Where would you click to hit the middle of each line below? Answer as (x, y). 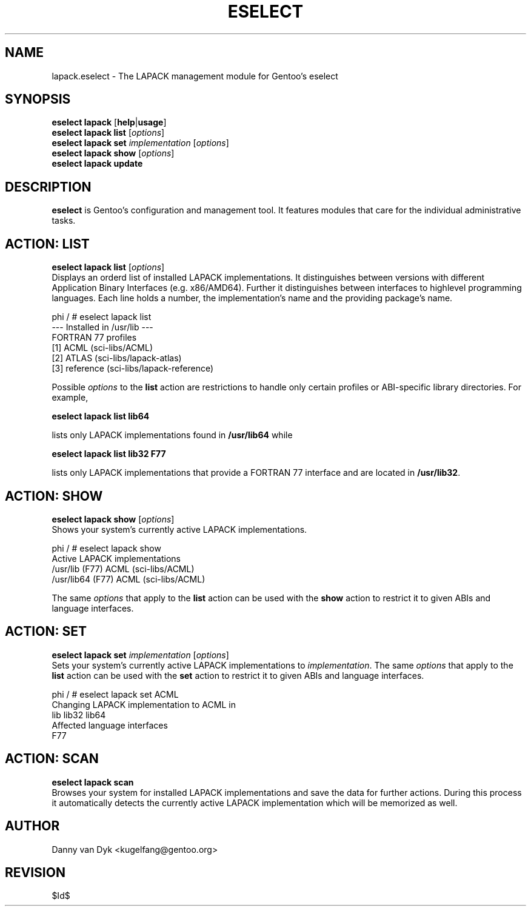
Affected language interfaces (110, 725)
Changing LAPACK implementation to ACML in (144, 704)
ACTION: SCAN (52, 759)
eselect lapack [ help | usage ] (109, 122)
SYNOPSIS (38, 99)
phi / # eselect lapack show (106, 548)
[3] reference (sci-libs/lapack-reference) (133, 369)
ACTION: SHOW (54, 496)
